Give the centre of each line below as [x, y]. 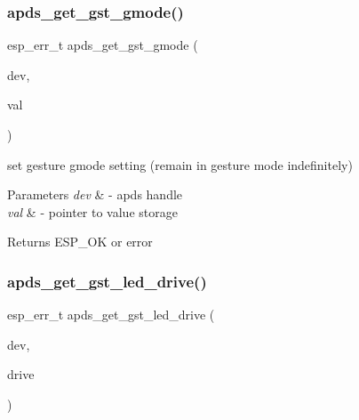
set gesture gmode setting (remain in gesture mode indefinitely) [180, 164]
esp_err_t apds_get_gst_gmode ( [103, 45]
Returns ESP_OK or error [80, 242]
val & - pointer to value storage [92, 211]
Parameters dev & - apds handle [95, 194]
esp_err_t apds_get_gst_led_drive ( [111, 315]
